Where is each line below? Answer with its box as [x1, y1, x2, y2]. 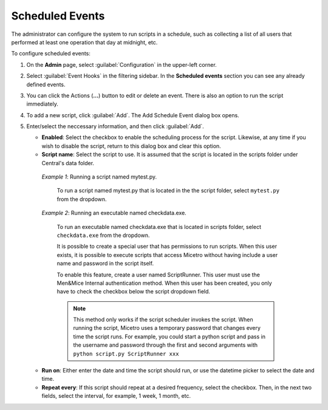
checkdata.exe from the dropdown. [56, 231, 150, 239]
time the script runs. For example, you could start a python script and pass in [73, 333, 265, 340]
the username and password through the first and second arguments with [73, 341, 258, 349]
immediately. [26, 100, 59, 108]
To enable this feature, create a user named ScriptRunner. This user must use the [56, 271, 261, 278]
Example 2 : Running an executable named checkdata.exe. [41, 210, 186, 217]
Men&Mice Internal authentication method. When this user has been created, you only [56, 279, 273, 287]
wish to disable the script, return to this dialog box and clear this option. [41, 142, 221, 149]
